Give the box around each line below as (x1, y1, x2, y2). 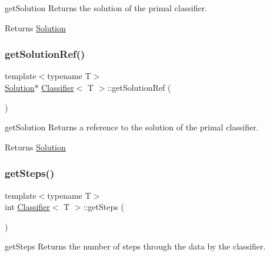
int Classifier (5, 201, 50, 213)
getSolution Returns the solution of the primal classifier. (5, 2, 208, 14)
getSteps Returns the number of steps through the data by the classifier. (5, 240, 266, 252)
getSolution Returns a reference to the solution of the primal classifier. (5, 121, 259, 133)
